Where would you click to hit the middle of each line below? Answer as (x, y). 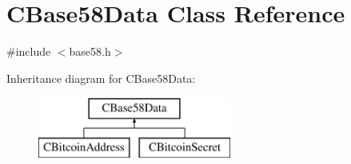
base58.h (90, 51)
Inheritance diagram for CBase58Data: (101, 78)
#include (29, 51)
